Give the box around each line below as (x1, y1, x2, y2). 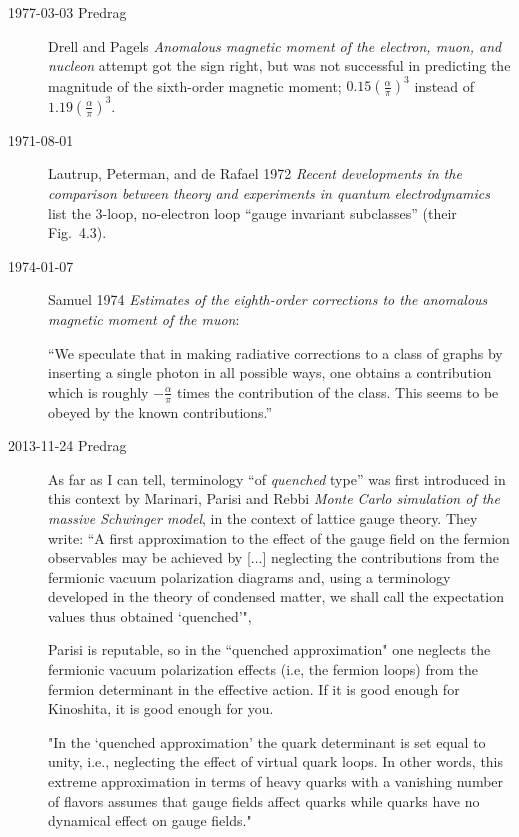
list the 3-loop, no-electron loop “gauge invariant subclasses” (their (48, 202, 457, 223)
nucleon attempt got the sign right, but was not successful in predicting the (48, 55, 511, 76)
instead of (414, 75, 475, 96)
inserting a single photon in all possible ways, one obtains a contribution (48, 362, 492, 383)
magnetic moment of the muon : (48, 308, 240, 329)
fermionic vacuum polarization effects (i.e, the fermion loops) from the (48, 659, 479, 680)
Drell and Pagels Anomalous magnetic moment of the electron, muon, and (48, 35, 502, 56)
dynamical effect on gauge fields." (48, 810, 252, 831)
